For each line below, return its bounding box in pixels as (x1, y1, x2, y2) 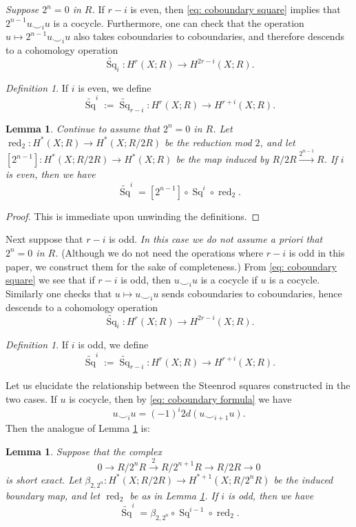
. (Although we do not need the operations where (55, 245, 264, 259)
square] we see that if (6, 272, 95, 287)
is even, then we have (6, 167, 96, 181)
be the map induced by (176, 152, 269, 166)
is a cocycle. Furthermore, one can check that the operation (53, 15, 304, 30)
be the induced (273, 472, 333, 486)
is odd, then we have (228, 488, 314, 502)
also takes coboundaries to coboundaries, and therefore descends (73, 29, 344, 43)
